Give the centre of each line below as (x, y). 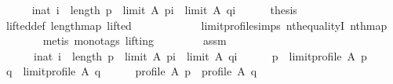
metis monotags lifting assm (135, 40)
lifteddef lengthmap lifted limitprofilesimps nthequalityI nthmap (196, 25)
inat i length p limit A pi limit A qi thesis (164, 9)
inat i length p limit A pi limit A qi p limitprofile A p (200, 55)
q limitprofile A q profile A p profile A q (131, 71)
